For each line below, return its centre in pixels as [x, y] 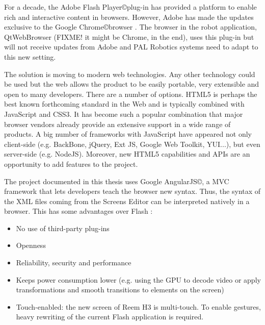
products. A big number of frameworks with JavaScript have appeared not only [128, 134]
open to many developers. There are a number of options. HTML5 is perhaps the [131, 94]
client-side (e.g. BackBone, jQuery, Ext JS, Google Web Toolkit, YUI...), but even [132, 144]
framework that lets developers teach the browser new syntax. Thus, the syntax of [132, 191]
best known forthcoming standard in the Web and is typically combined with [124, 104]
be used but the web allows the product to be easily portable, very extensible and [132, 84]
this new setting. [30, 56]
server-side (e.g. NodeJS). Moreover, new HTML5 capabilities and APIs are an [127, 154]
